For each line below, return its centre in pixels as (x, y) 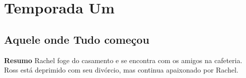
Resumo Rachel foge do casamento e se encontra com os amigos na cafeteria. (123, 60)
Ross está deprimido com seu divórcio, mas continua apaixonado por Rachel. (121, 70)
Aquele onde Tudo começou (77, 39)
